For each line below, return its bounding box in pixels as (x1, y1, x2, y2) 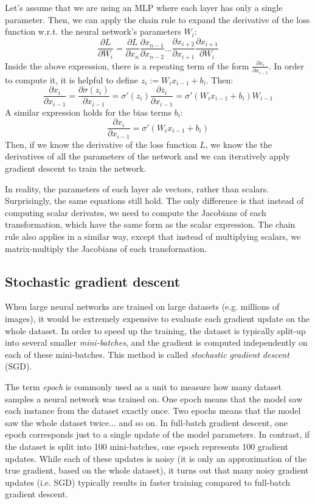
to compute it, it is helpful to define (5, 73, 139, 86)
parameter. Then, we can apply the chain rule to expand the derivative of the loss (5, 13, 310, 26)
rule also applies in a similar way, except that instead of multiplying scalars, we (5, 230, 301, 243)
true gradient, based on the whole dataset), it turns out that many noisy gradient (5, 464, 309, 477)
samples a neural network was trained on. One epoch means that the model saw (5, 392, 303, 405)
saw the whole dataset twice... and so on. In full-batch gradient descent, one (5, 416, 288, 429)
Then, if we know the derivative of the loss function (5, 138, 197, 150)
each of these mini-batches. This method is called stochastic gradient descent (5, 348, 289, 360)
